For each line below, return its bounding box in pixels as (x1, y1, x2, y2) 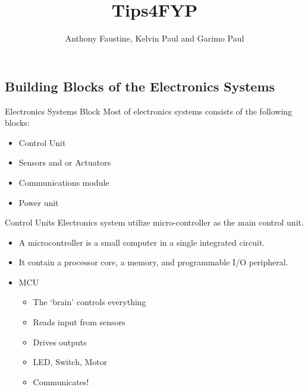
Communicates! (33, 375, 89, 388)
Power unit (18, 196, 59, 208)
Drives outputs (33, 335, 87, 348)
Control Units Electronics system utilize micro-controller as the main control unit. (5, 216, 304, 229)
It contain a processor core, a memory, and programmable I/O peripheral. (18, 256, 288, 268)
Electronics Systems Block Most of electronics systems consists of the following (5, 104, 293, 117)
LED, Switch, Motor (33, 356, 108, 368)
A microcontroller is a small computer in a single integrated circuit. (18, 236, 265, 248)
